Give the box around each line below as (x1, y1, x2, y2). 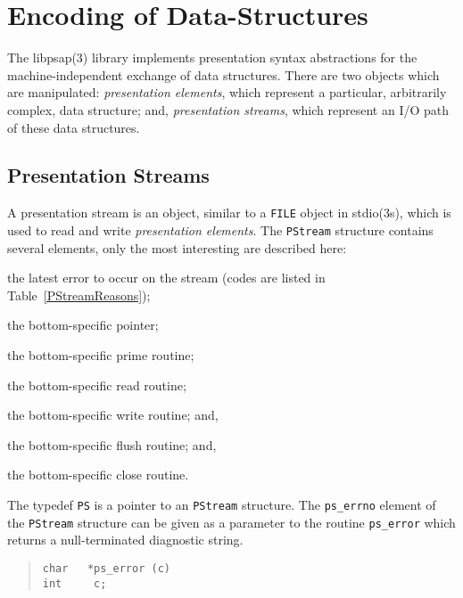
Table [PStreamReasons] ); (7, 285, 151, 304)
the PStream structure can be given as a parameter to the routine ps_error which (7, 512, 456, 531)
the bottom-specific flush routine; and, (7, 435, 217, 454)
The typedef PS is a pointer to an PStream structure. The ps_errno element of (7, 495, 436, 513)
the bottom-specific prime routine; (7, 345, 194, 364)
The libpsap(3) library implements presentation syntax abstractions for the (7, 48, 418, 67)
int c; (42, 577, 107, 590)
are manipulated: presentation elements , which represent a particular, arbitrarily (7, 83, 447, 102)
